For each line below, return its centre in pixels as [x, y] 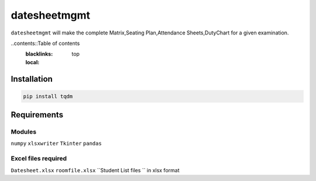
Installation [32, 79]
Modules [24, 132]
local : [32, 62]
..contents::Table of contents [45, 43]
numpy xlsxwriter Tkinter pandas [56, 144]
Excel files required [39, 159]
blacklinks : [39, 54]
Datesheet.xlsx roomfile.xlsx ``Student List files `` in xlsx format [95, 170]
